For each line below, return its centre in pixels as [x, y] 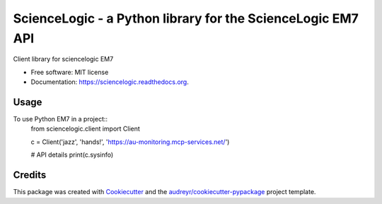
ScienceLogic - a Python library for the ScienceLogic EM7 [186, 18]
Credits [30, 175]
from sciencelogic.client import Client [86, 129]
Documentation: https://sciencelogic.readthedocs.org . [110, 82]
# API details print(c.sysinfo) [72, 155]
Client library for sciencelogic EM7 [63, 59]
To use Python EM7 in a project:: [60, 119]
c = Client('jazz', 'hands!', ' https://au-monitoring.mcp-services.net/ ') [130, 142]
